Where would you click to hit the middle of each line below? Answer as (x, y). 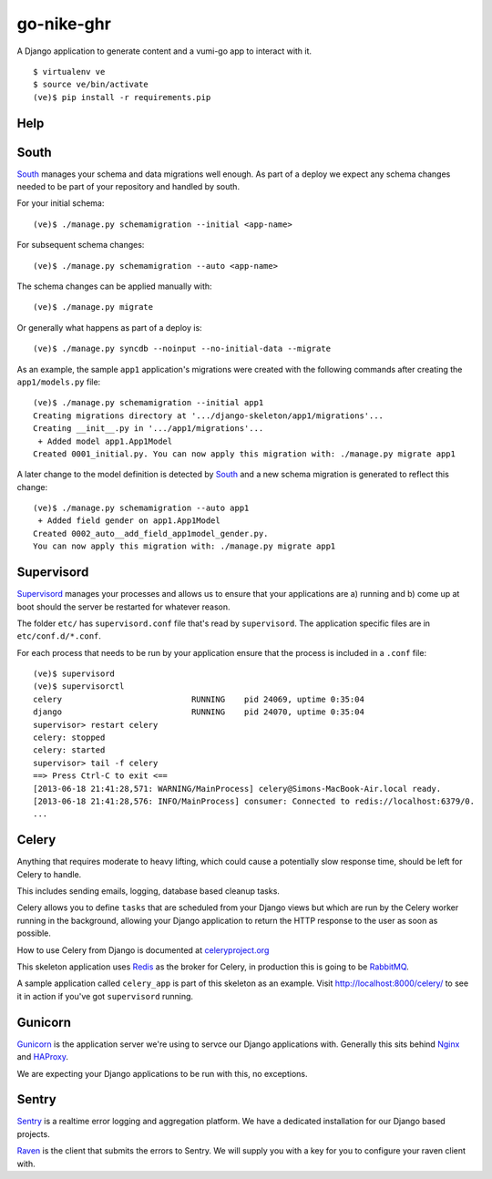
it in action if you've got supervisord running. (105, 996)
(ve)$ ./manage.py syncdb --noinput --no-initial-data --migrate (182, 349)
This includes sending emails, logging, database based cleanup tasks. (148, 891)
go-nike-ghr (64, 24)
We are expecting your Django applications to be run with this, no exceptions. (162, 1073)
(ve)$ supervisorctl (79, 687)
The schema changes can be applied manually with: (115, 286)
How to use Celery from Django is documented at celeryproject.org (143, 950)
